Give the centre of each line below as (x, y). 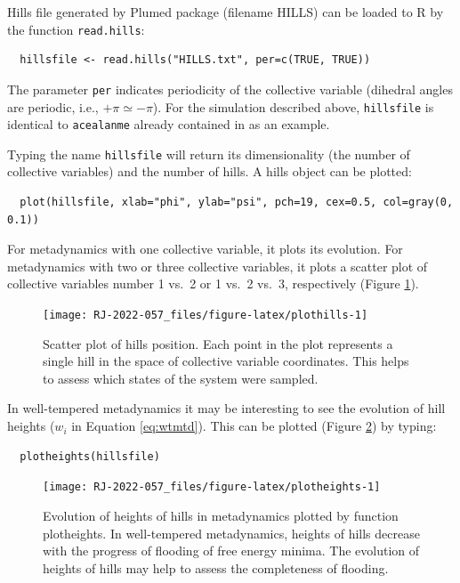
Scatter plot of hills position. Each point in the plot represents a (218, 343)
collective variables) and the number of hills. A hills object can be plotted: (210, 171)
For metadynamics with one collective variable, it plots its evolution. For (205, 249)
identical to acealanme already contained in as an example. (169, 124)
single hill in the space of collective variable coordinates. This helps (226, 361)
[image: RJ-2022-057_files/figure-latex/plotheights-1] (212, 487)
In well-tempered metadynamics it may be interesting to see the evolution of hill (226, 408)
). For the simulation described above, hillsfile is (293, 106)
